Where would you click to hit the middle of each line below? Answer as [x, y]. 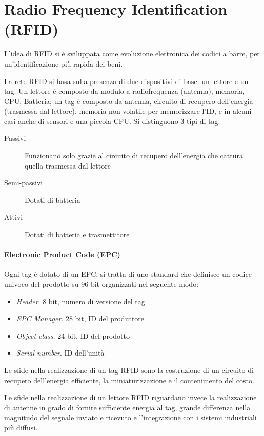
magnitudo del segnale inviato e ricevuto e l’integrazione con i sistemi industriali [130, 417]
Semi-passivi [24, 183]
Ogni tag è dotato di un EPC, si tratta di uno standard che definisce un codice [128, 274]
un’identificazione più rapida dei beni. [64, 63]
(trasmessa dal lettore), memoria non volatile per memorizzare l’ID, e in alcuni [128, 111]
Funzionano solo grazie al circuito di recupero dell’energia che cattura [134, 155]
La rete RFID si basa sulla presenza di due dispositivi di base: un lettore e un [126, 81]
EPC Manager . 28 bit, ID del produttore [80, 318]
